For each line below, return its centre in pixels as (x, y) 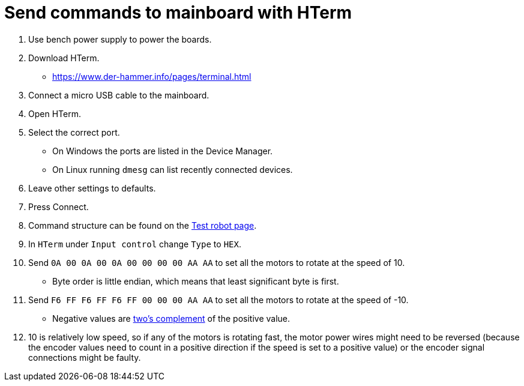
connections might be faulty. (85, 357)
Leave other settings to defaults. (92, 188)
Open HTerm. (55, 113)
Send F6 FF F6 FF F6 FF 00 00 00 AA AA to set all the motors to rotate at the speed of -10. (218, 300)
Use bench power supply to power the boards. (120, 39)
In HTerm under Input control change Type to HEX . (135, 244)
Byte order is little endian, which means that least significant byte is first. (196, 281)
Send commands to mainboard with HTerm (178, 13)
